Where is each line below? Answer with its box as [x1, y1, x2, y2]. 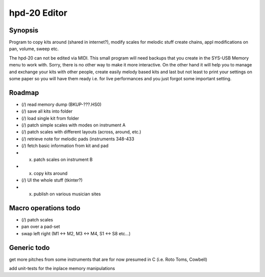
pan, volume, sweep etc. [9, 46, 59, 52]
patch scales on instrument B [33, 156, 93, 162]
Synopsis [9, 26, 39, 34]
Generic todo [9, 244, 50, 252]
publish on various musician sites [33, 191, 101, 197]
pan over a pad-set [21, 224, 60, 230]
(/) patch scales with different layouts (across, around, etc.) [21, 129, 142, 135]
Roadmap [9, 89, 39, 97]
